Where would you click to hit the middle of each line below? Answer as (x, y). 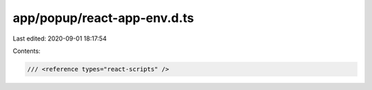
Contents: (27, 51)
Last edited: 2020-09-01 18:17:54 (60, 38)
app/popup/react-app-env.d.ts (103, 18)
